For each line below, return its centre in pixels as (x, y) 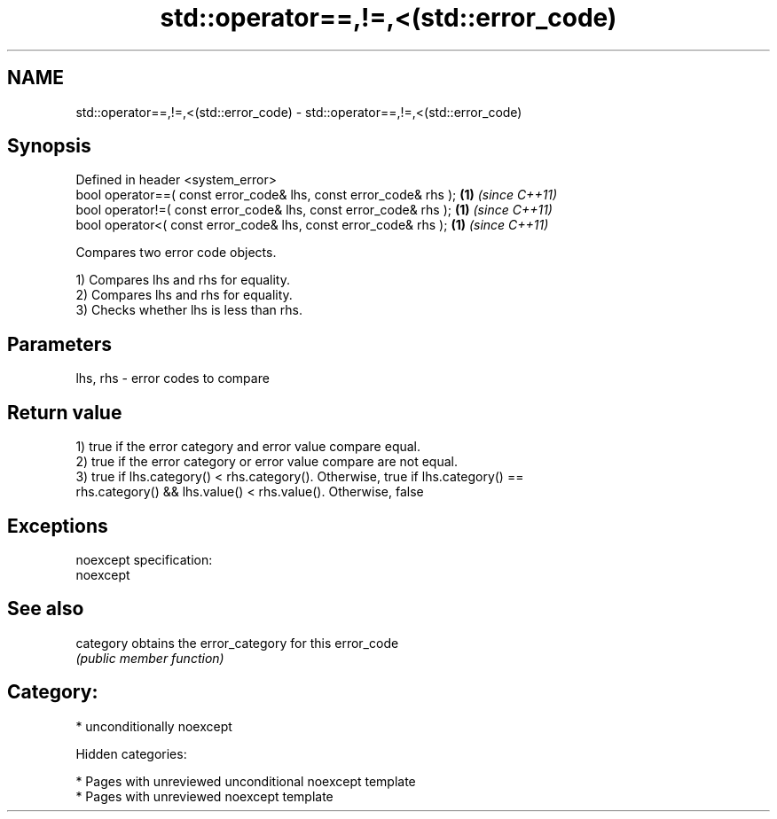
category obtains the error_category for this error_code (237, 643)
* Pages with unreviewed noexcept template (204, 796)
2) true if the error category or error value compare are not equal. (267, 462)
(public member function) (150, 658)
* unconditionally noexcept (154, 726)
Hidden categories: (131, 753)
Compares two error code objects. (176, 253)
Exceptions (58, 526)
